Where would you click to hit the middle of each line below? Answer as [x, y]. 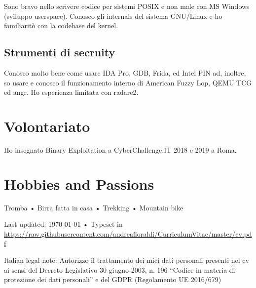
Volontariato [47, 126]
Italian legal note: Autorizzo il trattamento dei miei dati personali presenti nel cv [127, 260]
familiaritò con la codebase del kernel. [61, 25]
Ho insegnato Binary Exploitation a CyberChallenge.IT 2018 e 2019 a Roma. [120, 149]
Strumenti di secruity [60, 52]
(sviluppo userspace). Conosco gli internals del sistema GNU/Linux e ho [113, 16]
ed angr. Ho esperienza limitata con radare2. [71, 92]
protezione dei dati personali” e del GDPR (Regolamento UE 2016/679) [113, 279]
